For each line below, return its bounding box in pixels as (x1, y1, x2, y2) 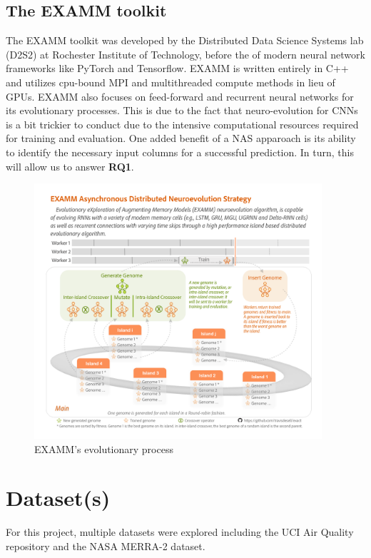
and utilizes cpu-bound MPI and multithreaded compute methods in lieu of (6, 74, 335, 89)
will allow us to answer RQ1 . (6, 158, 134, 173)
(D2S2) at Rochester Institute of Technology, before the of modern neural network (6, 46, 365, 61)
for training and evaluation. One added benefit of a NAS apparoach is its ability (6, 131, 356, 146)
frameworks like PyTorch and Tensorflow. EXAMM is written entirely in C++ (6, 61, 349, 76)
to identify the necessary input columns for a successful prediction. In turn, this (6, 144, 354, 159)
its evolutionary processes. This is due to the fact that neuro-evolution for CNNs (6, 103, 358, 118)
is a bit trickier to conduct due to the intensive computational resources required (6, 116, 359, 131)
